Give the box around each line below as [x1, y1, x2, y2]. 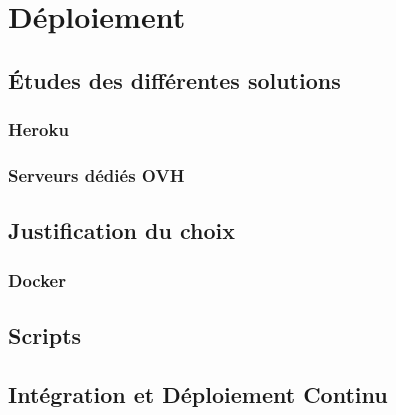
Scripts [8, 319, 82, 350]
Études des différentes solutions [8, 64, 341, 95]
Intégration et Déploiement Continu [8, 378, 388, 409]
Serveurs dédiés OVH [8, 162, 185, 187]
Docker [8, 267, 66, 292]
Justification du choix [8, 215, 235, 246]
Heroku [8, 117, 69, 142]
